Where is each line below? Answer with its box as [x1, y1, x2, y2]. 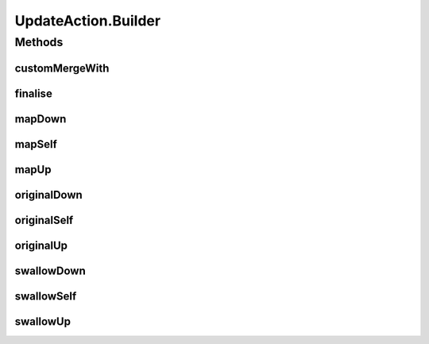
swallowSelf [14, 289, 77, 303]
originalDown [14, 187, 83, 202]
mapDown [14, 112, 67, 126]
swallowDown [14, 264, 87, 277]
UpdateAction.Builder [14, 12, 161, 29]
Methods [14, 35, 64, 49]
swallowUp [14, 315, 71, 328]
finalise [14, 87, 53, 100]
